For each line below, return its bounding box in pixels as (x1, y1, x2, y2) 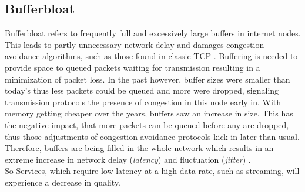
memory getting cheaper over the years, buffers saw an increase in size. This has (5, 107, 293, 119)
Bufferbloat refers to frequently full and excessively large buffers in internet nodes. (5, 27, 301, 39)
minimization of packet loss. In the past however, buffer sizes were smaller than (5, 73, 290, 85)
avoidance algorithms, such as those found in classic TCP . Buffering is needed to (5, 50, 298, 62)
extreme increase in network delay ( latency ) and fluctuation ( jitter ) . (5, 153, 251, 165)
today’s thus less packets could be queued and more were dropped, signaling (5, 84, 279, 97)
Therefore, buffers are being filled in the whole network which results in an (5, 142, 274, 154)
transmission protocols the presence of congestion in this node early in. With (5, 95, 281, 108)
